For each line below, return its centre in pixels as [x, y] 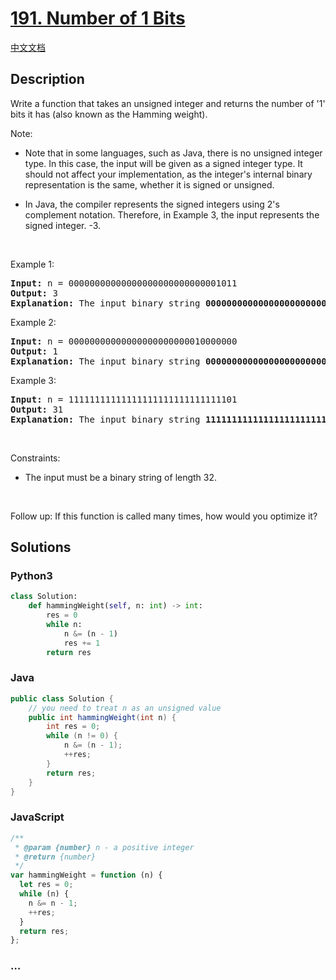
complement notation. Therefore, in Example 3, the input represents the [172, 214]
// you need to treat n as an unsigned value [125, 708]
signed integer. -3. [63, 225]
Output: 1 [34, 351]
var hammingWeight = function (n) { [86, 875]
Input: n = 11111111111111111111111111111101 [124, 399]
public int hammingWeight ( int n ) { [102, 717]
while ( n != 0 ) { [82, 736]
